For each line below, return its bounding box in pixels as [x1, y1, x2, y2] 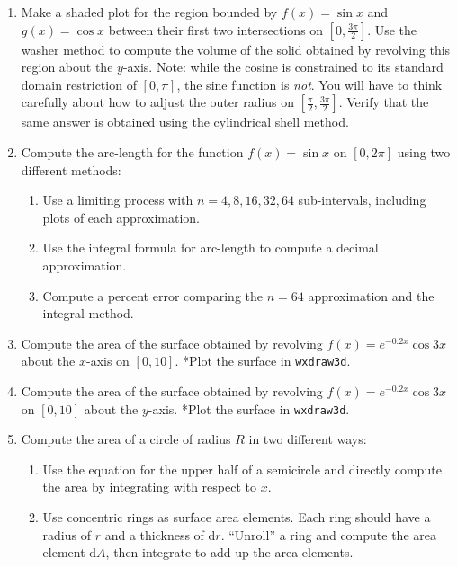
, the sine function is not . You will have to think [176, 75, 443, 93]
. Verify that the [338, 93, 429, 111]
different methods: [21, 160, 121, 179]
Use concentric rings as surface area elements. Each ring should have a [42, 508, 431, 526]
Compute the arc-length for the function [21, 142, 244, 161]
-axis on [86, 351, 130, 370]
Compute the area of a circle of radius [21, 430, 231, 448]
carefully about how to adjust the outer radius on [21, 93, 295, 111]
